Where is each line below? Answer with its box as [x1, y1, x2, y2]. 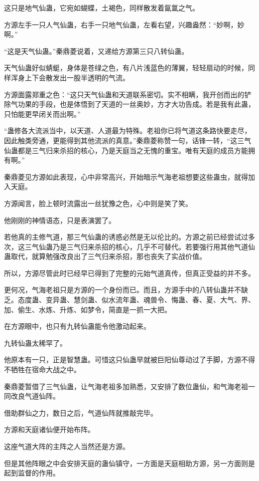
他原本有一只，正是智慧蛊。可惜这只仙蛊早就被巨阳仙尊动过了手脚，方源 [4, 354, 241, 365]
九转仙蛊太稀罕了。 [4, 337, 67, 348]
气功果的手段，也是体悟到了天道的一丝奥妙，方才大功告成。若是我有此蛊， [10, 99, 255, 109]
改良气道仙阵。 [10, 391, 60, 401]
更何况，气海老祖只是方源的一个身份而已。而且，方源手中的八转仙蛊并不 [4, 284, 241, 295]
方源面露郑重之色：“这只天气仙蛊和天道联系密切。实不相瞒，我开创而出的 [4, 89, 245, 99]
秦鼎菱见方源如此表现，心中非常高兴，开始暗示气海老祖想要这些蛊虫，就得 [4, 171, 248, 182]
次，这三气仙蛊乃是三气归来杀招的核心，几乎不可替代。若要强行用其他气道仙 [4, 241, 255, 251]
